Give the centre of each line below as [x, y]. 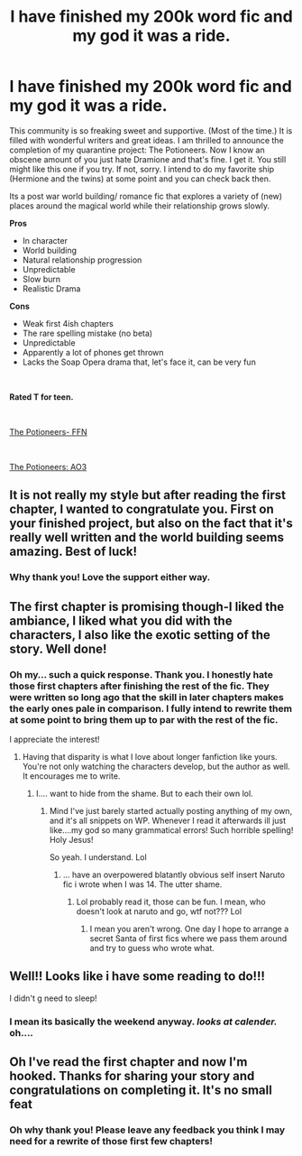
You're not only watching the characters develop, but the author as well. [156, 766]
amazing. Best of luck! [73, 552]
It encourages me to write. [71, 776]
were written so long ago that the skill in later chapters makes [146, 697]
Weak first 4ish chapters [68, 323]
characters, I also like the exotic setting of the [140, 635]
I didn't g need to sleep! [53, 998]
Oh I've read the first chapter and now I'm [128, 1062]
